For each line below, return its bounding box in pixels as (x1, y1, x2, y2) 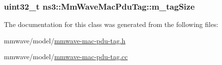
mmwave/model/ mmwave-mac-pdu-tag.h (4, 35, 126, 45)
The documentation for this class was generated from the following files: (4, 19, 219, 29)
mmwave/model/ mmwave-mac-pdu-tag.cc (4, 52, 128, 62)
